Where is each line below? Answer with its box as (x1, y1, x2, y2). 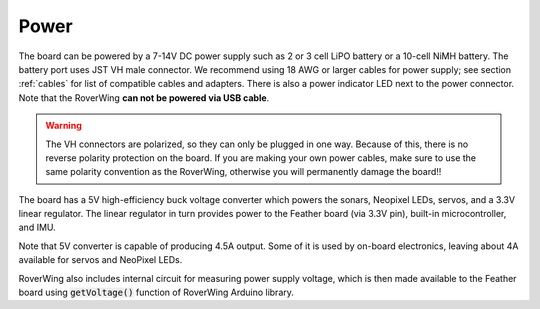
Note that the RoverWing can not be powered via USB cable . (18, 91, 270, 104)
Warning (45, 120, 82, 132)
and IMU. (18, 221, 57, 234)
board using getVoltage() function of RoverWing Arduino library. (18, 286, 295, 299)
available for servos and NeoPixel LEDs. (18, 254, 183, 266)
